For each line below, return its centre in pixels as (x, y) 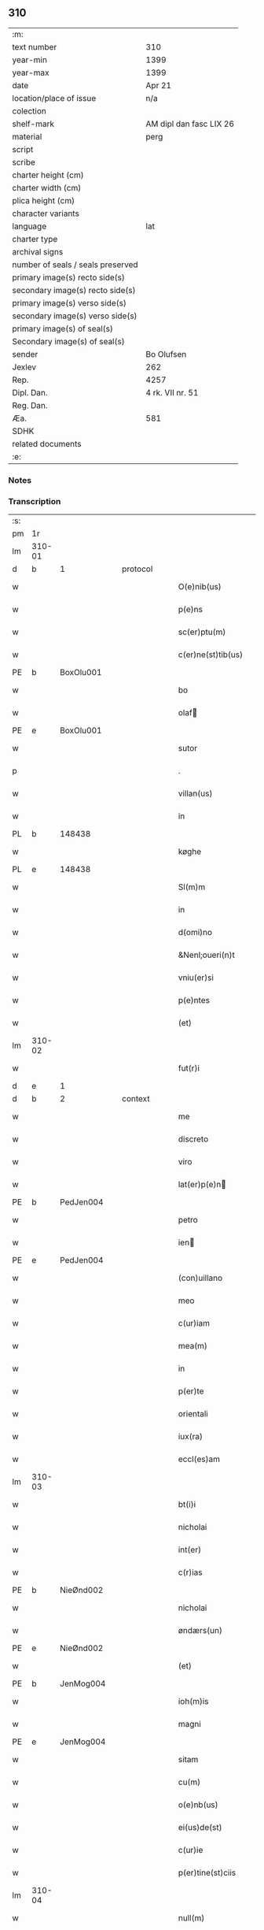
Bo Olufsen (166, 354)
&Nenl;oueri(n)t (207, 955)
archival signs (38, 251)
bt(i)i (187, 1505)
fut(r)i (189, 1068)
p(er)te (191, 1391)
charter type (35, 239)
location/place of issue (54, 98)
